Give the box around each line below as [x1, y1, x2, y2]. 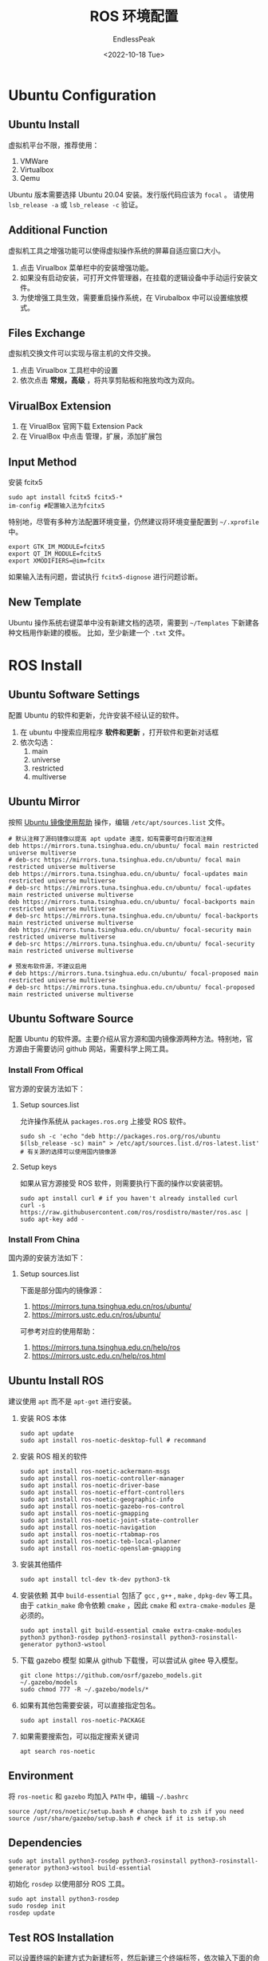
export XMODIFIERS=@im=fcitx [8, 557, 105, 565]
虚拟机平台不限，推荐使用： [8, 140, 100, 150]
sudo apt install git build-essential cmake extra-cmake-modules [19, 1626, 242, 1635]
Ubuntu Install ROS [8, 1374, 104, 1388]
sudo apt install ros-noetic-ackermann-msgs [19, 1467, 171, 1475]
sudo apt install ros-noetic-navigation [19, 1523, 156, 1531]
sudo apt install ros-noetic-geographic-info [19, 1495, 174, 1503]
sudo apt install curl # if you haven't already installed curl [19, 1194, 238, 1203]
